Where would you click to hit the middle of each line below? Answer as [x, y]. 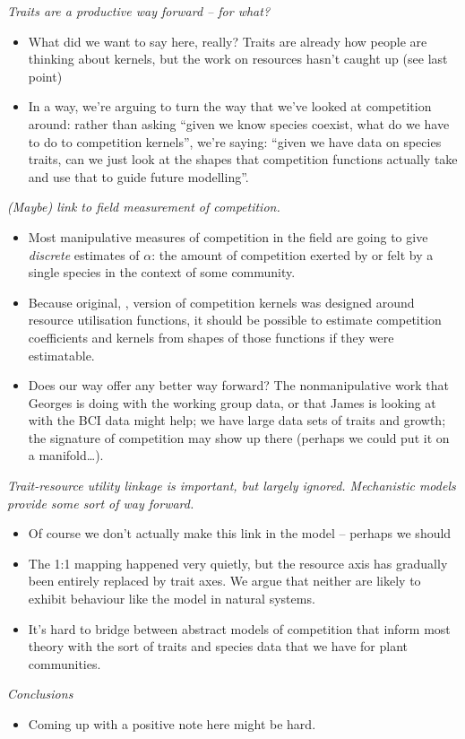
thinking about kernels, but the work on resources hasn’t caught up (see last [238, 59]
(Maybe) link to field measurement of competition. [144, 207]
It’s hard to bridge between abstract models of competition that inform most [239, 628]
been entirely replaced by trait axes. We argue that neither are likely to [224, 581]
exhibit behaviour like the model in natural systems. [172, 599]
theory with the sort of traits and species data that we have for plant [218, 646]
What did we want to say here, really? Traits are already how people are [228, 41]
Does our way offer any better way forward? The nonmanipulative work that [238, 385]
